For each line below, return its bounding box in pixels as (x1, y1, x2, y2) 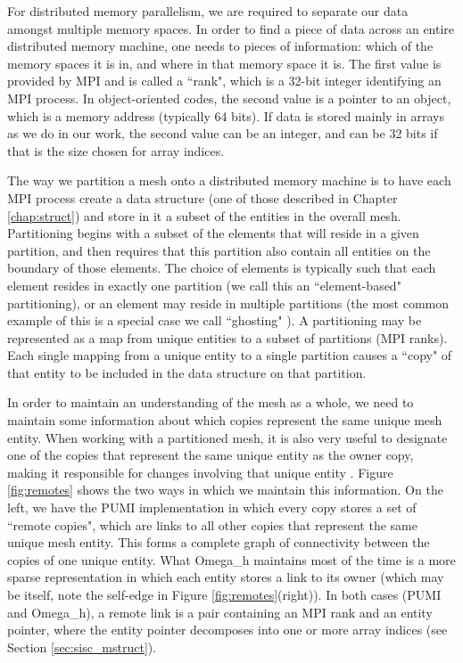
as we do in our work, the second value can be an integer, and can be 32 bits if (7, 124, 438, 143)
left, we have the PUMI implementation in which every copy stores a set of (7, 498, 417, 517)
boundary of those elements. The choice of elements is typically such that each (7, 258, 436, 277)
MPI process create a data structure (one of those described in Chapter (7, 188, 398, 207)
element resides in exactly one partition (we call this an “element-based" (7, 275, 401, 294)
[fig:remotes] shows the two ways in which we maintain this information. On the (7, 480, 443, 499)
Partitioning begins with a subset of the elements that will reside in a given (7, 224, 419, 242)
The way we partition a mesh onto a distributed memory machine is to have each (7, 171, 451, 190)
